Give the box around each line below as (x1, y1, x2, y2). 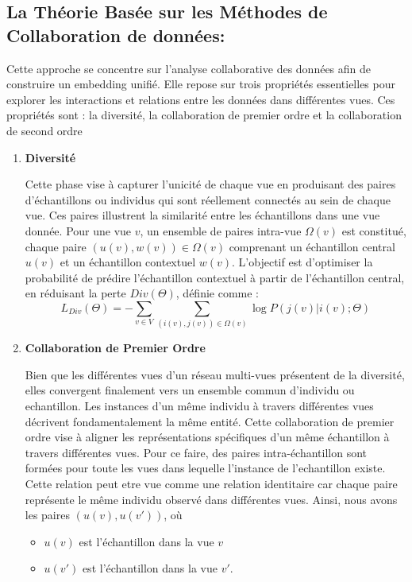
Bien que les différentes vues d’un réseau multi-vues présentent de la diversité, (25, 366, 405, 382)
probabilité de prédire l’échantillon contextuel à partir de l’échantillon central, (25, 269, 405, 285)
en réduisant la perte (25, 285, 126, 301)
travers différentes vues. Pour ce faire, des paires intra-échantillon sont (25, 444, 368, 460)
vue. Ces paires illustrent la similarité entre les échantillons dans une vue (25, 207, 380, 223)
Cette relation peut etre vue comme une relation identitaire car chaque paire (25, 475, 398, 491)
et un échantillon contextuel (60, 254, 196, 270)
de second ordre (6, 122, 83, 138)
